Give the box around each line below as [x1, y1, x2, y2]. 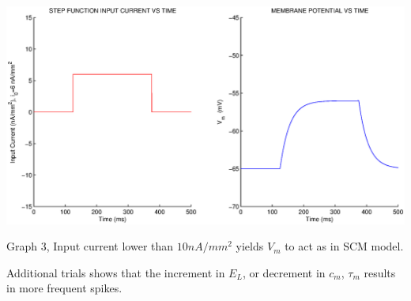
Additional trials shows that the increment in [6, 264, 225, 280]
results [364, 264, 396, 280]
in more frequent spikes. [6, 280, 123, 296]
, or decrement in [242, 264, 326, 280]
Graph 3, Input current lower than [6, 238, 174, 254]
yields [236, 238, 264, 254]
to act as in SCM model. [285, 238, 404, 254]
